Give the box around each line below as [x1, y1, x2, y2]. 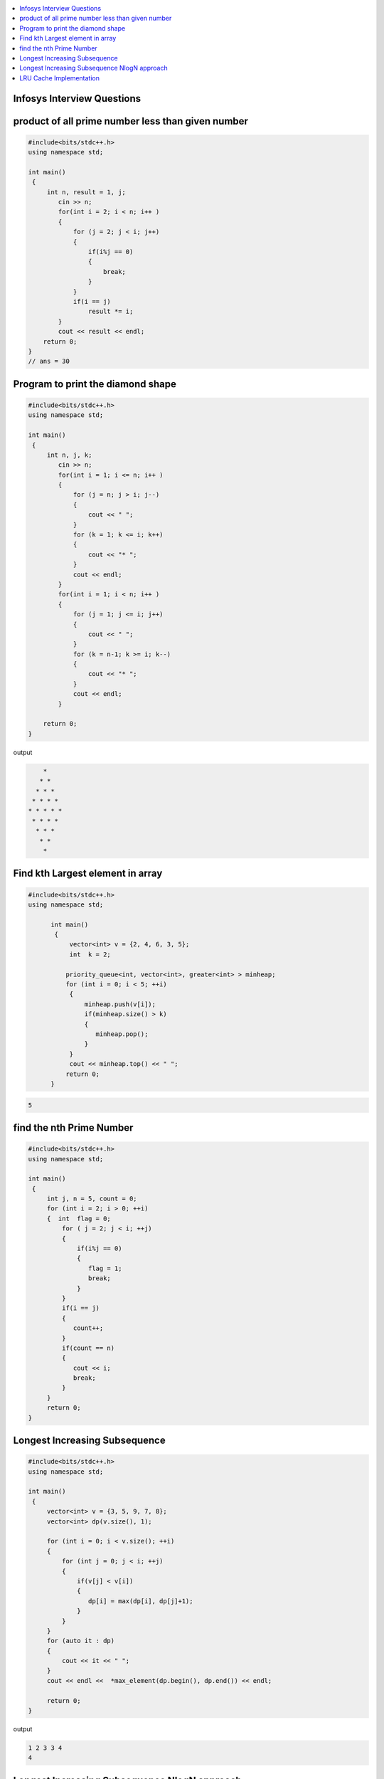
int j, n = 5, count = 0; [46, 1195, 138, 1203]
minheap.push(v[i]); [84, 1000, 156, 1008]
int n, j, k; [46, 450, 92, 459]
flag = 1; [87, 1264, 122, 1272]
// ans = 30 [28, 357, 70, 366]
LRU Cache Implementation [19, 73, 100, 82]
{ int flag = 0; [46, 1214, 112, 1223]
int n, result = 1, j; [46, 188, 126, 196]
